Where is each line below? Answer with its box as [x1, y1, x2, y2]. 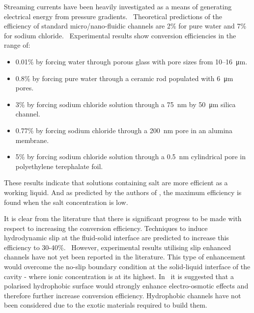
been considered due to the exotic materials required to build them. [4, 300, 207, 310]
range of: [4, 40, 30, 50]
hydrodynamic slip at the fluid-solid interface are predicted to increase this [4, 232, 229, 243]
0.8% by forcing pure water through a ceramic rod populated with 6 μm [15, 73, 233, 83]
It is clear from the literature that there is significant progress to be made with [4, 213, 242, 224]
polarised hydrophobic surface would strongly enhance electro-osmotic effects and [4, 281, 249, 291]
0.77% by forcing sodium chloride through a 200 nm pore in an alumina [15, 125, 233, 135]
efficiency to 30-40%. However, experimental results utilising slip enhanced [4, 242, 231, 252]
